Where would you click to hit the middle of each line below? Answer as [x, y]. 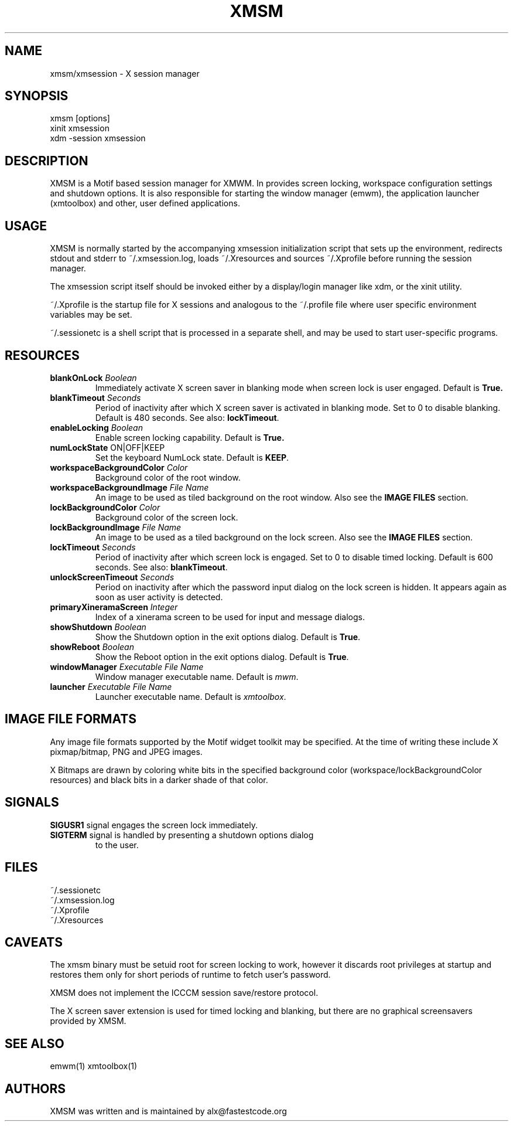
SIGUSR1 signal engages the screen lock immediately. [154, 825]
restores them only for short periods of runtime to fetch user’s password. [190, 975]
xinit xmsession [80, 128]
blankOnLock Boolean [93, 377]
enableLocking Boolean [96, 427]
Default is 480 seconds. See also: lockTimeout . [187, 417]
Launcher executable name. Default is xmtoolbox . [191, 696]
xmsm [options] [80, 118]
